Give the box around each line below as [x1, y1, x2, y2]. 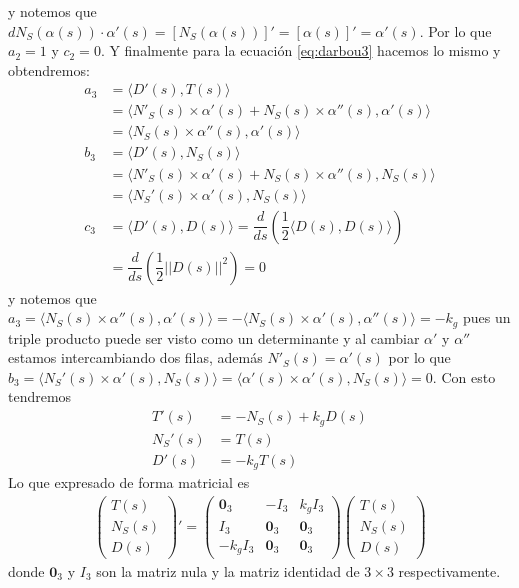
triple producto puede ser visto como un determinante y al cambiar [8, 327, 420, 348]
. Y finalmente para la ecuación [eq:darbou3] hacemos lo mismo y [100, 40, 501, 61]
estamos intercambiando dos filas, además [8, 347, 263, 368]
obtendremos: [8, 59, 90, 80]
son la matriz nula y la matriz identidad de [96, 560, 360, 581]
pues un [462, 307, 511, 328]
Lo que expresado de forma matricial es [8, 472, 250, 493]
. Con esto [432, 366, 496, 387]
